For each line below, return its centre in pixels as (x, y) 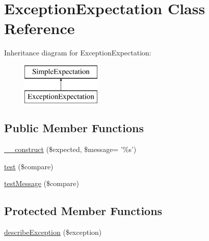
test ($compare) (29, 166)
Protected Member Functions (83, 211)
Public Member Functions (74, 128)
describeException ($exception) (53, 232)
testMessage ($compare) (42, 183)
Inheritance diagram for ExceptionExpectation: (78, 53)
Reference (40, 28)
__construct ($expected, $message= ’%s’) (70, 149)
